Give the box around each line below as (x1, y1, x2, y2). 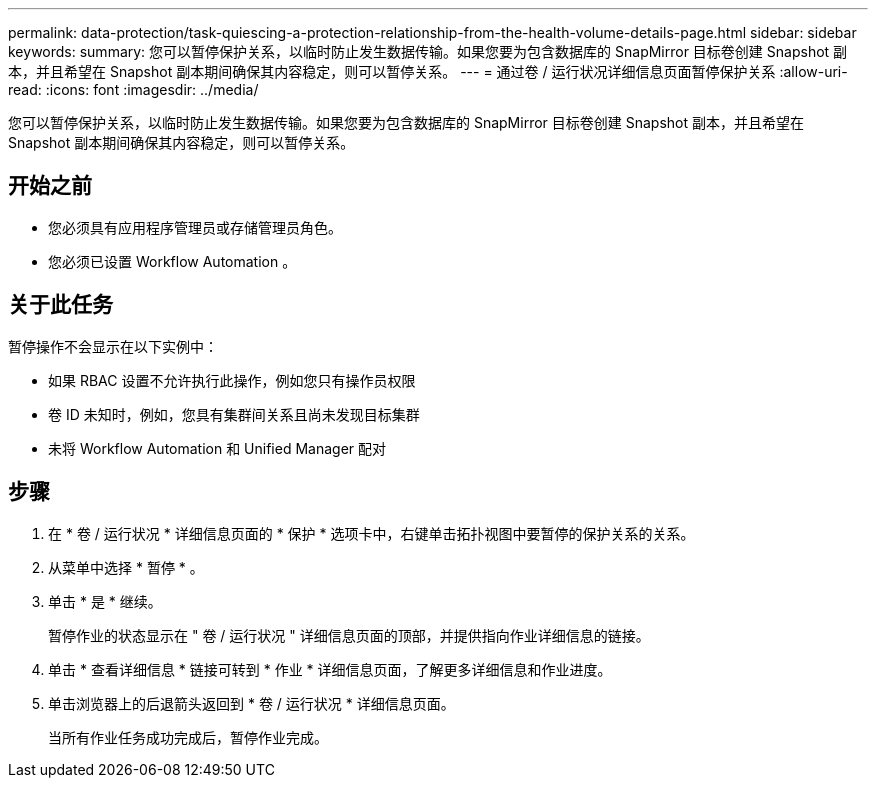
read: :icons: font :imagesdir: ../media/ (8, 81, 259, 98)
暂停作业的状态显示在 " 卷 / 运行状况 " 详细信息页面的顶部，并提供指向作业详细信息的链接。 (48, 626, 650, 644)
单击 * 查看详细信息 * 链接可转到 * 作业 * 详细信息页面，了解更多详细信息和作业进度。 (48, 660, 612, 678)
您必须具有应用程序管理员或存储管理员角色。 (48, 218, 342, 236)
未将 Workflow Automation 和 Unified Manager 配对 (48, 439, 387, 457)
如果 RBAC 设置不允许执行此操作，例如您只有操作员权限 (48, 371, 416, 389)
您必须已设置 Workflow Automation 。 (48, 252, 297, 270)
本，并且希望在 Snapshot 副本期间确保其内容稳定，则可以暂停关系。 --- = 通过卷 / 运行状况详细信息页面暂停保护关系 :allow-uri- (8, 63, 848, 80)
